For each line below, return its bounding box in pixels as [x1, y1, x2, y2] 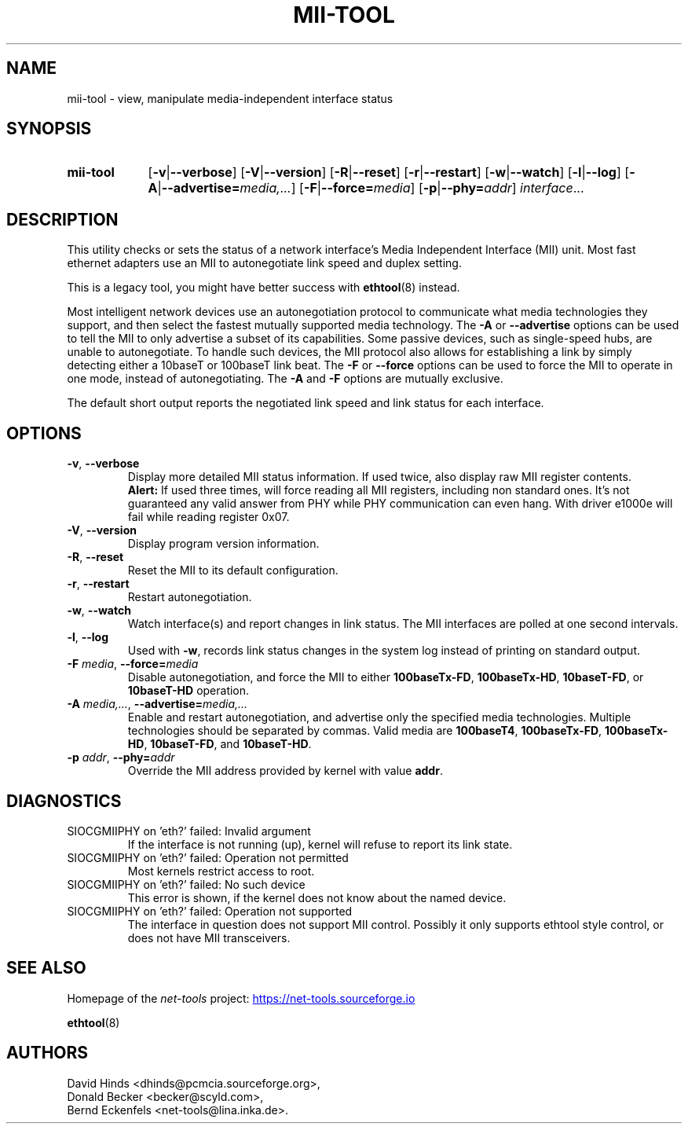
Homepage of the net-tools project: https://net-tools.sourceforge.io [67, 991, 415, 1005]
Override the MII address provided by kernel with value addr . [127, 764, 443, 778]
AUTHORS [6, 1043, 89, 1063]
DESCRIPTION [6, 209, 119, 229]
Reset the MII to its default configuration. [127, 563, 339, 578]
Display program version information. [127, 537, 320, 551]
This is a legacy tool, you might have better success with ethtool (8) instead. [67, 281, 460, 295]
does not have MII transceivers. [127, 930, 291, 945]
